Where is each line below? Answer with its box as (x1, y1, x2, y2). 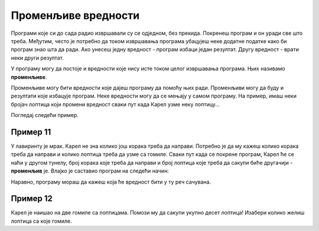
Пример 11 (11, 127, 51, 137)
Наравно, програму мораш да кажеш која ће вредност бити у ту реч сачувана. (11, 178, 211, 186)
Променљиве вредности (11, 9, 140, 22)
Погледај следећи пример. (11, 112, 79, 119)
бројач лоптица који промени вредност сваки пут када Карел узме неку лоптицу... (11, 100, 220, 108)
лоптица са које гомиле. (11, 217, 72, 225)
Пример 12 (11, 194, 53, 204)
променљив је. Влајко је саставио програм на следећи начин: (11, 167, 170, 174)
